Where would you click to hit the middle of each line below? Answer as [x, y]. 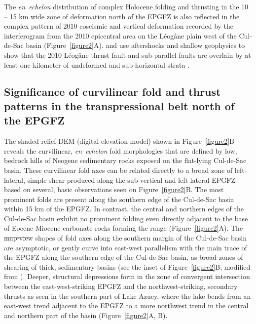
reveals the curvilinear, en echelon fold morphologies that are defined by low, [121, 150]
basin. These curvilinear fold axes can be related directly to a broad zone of [118, 170]
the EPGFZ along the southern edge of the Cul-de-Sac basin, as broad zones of [124, 257]
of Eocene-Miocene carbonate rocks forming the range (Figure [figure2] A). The [124, 228]
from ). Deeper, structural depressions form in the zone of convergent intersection [127, 276]
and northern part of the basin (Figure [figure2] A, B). [86, 315]
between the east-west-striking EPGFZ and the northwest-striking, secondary [121, 286]
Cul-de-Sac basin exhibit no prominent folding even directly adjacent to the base [126, 218]
